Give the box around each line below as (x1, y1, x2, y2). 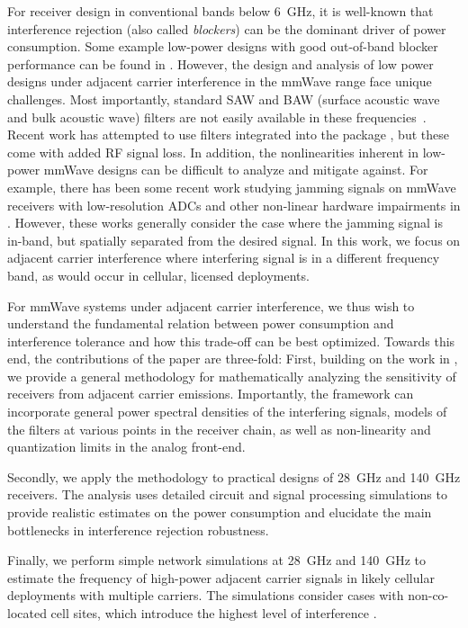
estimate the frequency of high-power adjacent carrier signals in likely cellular (7, 568, 435, 587)
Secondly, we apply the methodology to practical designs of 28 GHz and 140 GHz (7, 467, 461, 486)
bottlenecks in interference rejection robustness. (7, 520, 269, 539)
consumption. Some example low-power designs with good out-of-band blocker (7, 37, 438, 56)
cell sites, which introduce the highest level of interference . (50, 604, 377, 622)
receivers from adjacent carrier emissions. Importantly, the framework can (7, 384, 414, 403)
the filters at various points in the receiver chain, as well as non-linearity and (7, 419, 431, 438)
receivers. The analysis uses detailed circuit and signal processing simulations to (7, 485, 447, 504)
